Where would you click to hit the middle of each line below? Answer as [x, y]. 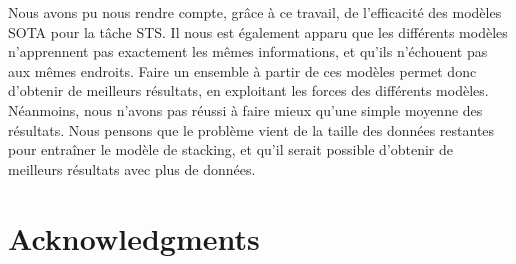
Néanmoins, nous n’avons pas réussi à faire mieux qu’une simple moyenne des [245, 109]
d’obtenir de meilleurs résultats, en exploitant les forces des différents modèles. [248, 90]
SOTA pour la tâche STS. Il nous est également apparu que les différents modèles [258, 31]
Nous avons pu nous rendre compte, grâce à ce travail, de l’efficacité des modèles [255, 12]
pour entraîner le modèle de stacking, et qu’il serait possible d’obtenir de [231, 149]
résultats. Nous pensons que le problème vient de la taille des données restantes [251, 129]
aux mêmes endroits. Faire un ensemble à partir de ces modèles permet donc [242, 70]
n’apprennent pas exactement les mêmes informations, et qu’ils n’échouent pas [248, 51]
